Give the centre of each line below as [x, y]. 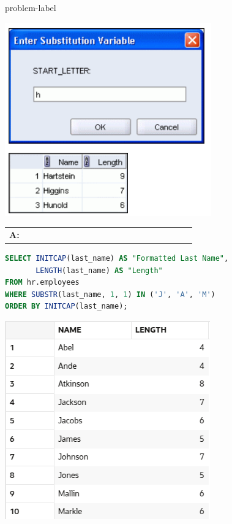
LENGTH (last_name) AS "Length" [99, 270]
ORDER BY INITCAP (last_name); [66, 306]
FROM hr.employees [42, 283]
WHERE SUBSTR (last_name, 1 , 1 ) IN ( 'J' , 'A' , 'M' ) [110, 294]
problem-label [31, 7]
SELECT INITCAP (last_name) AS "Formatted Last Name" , [117, 259]
